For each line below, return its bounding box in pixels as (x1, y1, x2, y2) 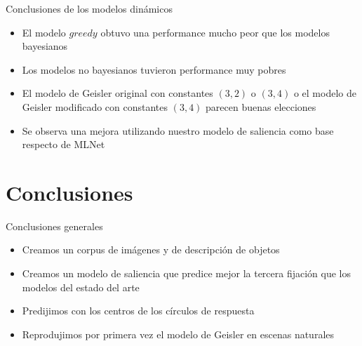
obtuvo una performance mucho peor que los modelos (100, 25, 330, 39)
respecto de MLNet (22, 137, 105, 152)
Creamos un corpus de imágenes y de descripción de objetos (22, 242, 280, 257)
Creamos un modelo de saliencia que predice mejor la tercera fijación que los (22, 266, 351, 281)
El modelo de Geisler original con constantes (22, 86, 213, 100)
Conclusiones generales (6, 218, 103, 233)
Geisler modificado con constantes (22, 99, 168, 114)
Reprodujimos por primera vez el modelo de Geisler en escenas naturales (22, 326, 335, 341)
